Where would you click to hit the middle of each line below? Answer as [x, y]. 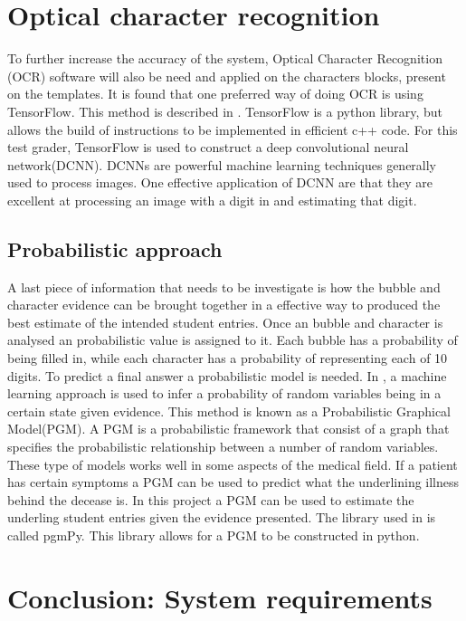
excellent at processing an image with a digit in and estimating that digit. [212, 200]
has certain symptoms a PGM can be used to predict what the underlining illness [233, 482]
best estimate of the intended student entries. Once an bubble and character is [225, 322]
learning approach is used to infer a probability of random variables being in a [224, 393]
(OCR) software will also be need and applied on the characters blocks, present [227, 76]
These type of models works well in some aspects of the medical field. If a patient [233, 464]
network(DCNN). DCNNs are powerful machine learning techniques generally [222, 164]
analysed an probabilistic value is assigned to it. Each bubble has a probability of [233, 340]
